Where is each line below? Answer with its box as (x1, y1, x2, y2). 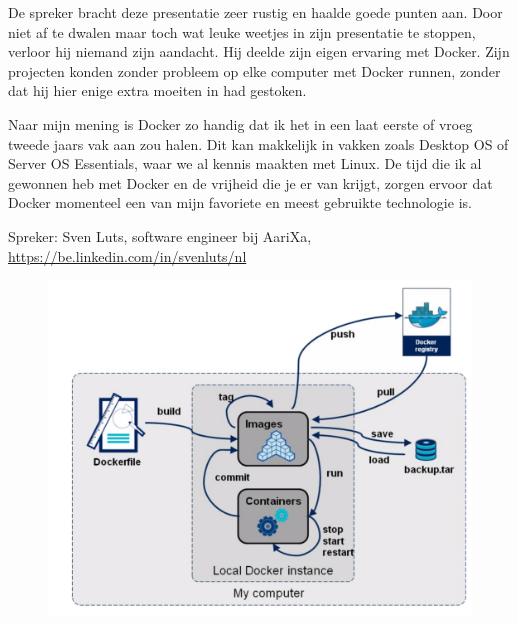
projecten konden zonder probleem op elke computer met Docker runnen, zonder (8, 60, 501, 81)
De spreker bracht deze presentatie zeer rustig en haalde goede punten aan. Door (8, 2, 503, 22)
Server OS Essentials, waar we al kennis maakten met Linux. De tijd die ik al (8, 153, 482, 174)
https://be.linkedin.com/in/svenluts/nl (8, 245, 247, 266)
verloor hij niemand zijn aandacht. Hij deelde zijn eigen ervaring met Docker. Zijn (8, 41, 510, 62)
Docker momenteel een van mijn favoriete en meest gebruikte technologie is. (8, 192, 472, 213)
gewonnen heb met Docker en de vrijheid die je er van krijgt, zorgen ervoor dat (8, 172, 493, 193)
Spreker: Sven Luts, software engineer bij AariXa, (8, 225, 312, 246)
